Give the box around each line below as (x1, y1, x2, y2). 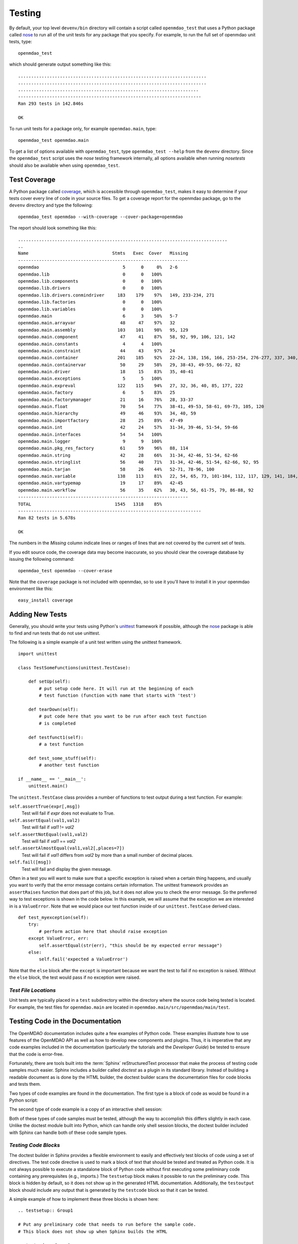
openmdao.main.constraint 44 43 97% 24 (18, 348, 175, 353)
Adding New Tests (9, 610, 67, 619)
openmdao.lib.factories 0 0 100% (18, 299, 162, 305)
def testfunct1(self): (28, 734, 84, 740)
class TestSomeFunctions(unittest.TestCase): (18, 665, 131, 670)
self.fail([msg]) (9, 859, 52, 865)
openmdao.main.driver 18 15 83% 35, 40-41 (18, 369, 194, 375)
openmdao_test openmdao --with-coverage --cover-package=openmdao (18, 214, 183, 219)
